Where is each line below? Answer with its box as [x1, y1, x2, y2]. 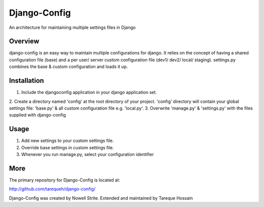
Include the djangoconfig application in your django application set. [21, 90, 157, 95]
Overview [9, 37, 40, 46]
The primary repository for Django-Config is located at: [9, 177, 120, 183]
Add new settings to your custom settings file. [21, 138, 114, 144]
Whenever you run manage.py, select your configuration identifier [21, 152, 154, 157]
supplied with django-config [9, 112, 66, 118]
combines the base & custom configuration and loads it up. [9, 64, 128, 69]
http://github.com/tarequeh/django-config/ [9, 186, 95, 192]
